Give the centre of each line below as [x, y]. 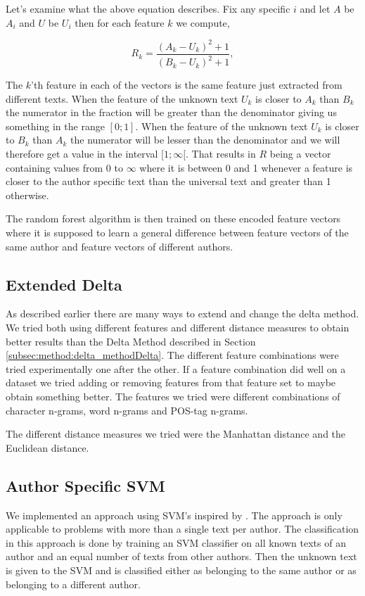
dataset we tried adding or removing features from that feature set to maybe [171, 382]
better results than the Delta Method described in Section [131, 341]
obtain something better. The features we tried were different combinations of [173, 396]
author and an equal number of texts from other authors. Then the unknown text [181, 556]
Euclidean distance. [47, 447]
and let [315, 8]
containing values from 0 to [64, 167]
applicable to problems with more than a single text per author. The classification [182, 529]
